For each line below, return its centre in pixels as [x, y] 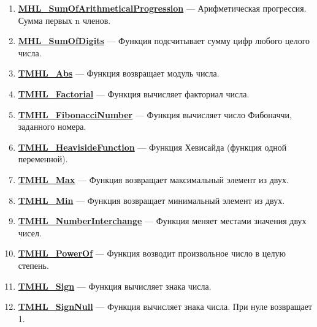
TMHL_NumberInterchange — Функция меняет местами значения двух [162, 221]
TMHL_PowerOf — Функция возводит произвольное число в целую [152, 253]
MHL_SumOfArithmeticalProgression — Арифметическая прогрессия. [162, 8]
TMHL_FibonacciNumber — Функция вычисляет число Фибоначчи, [155, 114]
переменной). [43, 159]
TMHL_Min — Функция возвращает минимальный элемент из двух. [151, 200]
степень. [33, 265]
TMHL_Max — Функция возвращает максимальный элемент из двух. [153, 179]
